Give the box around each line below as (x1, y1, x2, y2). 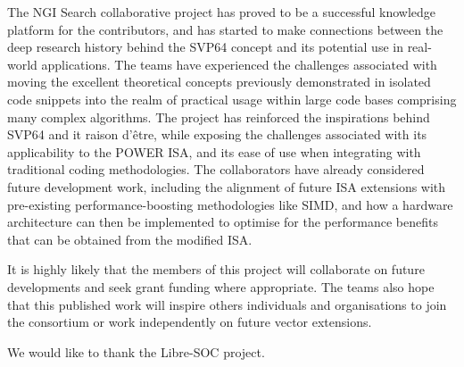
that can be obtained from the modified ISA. (7, 229, 253, 248)
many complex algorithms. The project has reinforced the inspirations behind (7, 107, 430, 126)
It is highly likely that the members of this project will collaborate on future (7, 260, 425, 279)
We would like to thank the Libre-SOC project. (7, 342, 265, 361)
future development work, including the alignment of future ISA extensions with (7, 177, 446, 196)
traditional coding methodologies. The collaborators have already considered (7, 160, 425, 179)
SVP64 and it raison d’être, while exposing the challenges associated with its (7, 125, 427, 144)
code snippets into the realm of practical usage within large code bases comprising (7, 89, 457, 108)
